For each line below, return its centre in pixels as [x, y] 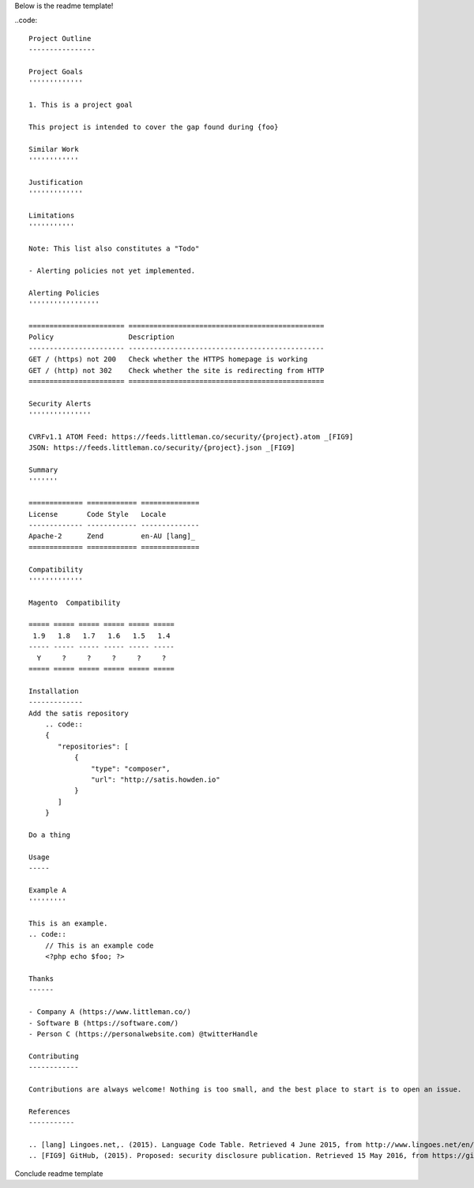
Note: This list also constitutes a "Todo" [114, 249]
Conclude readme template [59, 1173]
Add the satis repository [79, 713]
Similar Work [54, 149]
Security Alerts [60, 404]
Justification [56, 182]
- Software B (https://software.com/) [104, 1023]
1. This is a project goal [81, 105]
